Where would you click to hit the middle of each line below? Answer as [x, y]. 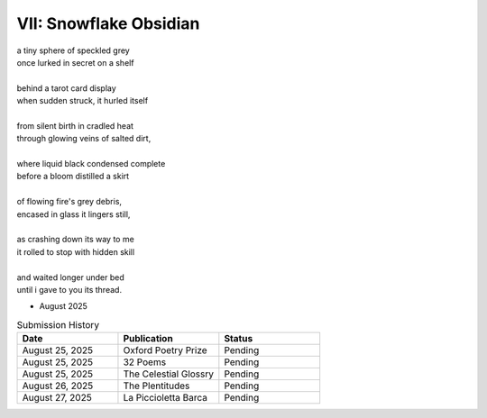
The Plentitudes [156, 386]
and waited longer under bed [71, 277]
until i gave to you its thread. [69, 289]
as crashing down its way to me [75, 240]
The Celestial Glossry [168, 374]
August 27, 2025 [57, 398]
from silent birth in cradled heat [75, 125]
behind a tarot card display [66, 88]
